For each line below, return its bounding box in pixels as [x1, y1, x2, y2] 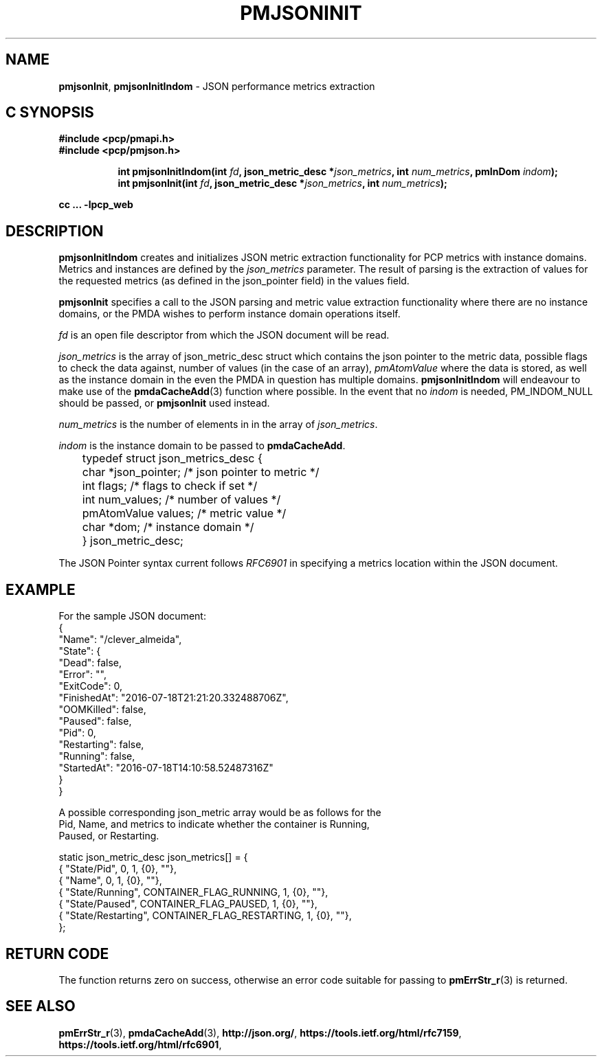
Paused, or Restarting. [58, 830, 159, 842]
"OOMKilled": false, [58, 703, 146, 716]
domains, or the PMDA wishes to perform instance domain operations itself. [58, 308, 401, 320]
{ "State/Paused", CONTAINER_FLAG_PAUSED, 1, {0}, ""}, [58, 898, 317, 910]
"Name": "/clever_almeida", [58, 633, 182, 646]
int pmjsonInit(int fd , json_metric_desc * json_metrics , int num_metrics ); [118, 177, 447, 190]
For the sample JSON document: [58, 610, 206, 622]
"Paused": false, [58, 715, 132, 727]
